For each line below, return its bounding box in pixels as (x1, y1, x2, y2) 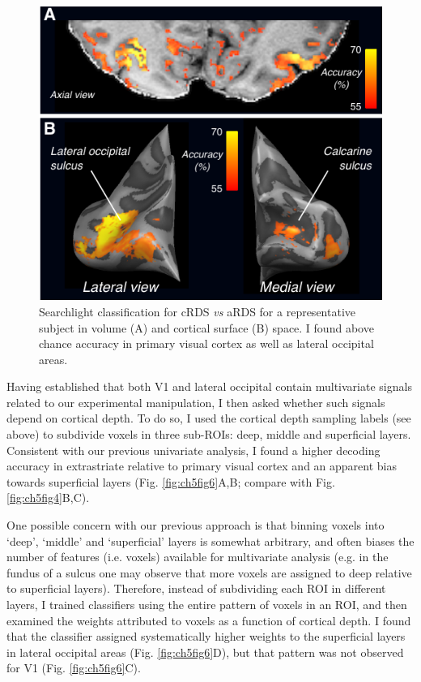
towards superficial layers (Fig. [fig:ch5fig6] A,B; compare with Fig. (6, 473, 335, 490)
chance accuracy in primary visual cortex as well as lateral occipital (39, 335, 374, 352)
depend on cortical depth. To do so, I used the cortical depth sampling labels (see (6, 410, 411, 427)
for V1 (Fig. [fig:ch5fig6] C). (6, 659, 141, 676)
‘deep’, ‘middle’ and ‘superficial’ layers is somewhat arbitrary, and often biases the (6, 532, 415, 549)
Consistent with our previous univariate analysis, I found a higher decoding (6, 441, 381, 458)
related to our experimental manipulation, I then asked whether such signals (6, 393, 385, 410)
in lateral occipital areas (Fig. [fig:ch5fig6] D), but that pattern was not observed (6, 643, 404, 660)
